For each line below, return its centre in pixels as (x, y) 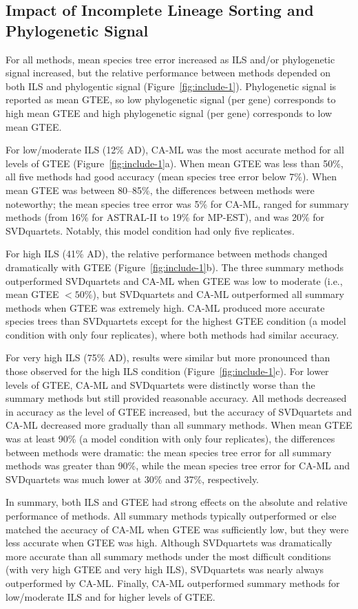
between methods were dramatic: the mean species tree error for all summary (169, 452)
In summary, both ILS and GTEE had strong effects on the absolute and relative (177, 502)
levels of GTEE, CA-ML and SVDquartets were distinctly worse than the (160, 384)
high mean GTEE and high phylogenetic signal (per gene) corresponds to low (169, 113)
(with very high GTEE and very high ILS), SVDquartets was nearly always (165, 569)
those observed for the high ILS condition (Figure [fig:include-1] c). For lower (167, 371)
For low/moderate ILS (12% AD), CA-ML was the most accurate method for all (175, 150)
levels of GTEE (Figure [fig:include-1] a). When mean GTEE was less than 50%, (175, 163)
